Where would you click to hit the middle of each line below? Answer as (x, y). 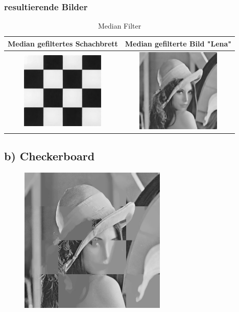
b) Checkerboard (50, 156)
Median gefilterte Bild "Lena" (178, 43)
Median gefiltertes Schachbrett (63, 43)
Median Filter (119, 26)
